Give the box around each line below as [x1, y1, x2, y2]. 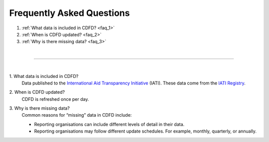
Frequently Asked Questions [9, 7, 130, 18]
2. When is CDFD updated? [9, 89, 65, 95]
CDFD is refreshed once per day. [21, 96, 89, 102]
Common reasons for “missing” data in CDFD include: [21, 112, 132, 118]
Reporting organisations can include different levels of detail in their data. [34, 121, 185, 127]
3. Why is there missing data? [9, 105, 70, 111]
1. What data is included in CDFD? [9, 73, 79, 79]
